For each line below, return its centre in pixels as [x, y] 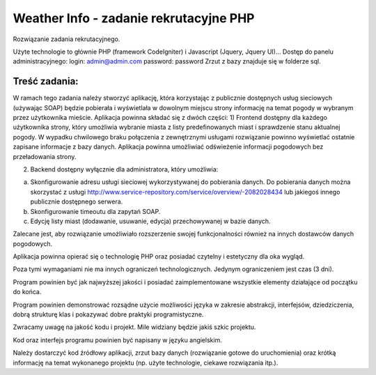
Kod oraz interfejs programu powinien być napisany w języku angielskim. [117, 340]
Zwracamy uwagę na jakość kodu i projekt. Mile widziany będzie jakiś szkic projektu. [134, 327]
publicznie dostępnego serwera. [77, 201]
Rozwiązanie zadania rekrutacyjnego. [66, 39]
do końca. [27, 292]
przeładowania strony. [45, 156]
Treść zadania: [46, 81]
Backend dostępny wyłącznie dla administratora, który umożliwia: [124, 169]
